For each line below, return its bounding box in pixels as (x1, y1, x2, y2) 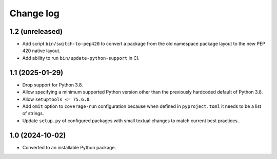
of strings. (22, 110, 44, 117)
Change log (9, 8, 60, 19)
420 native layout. (22, 48, 61, 54)
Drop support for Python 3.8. (22, 82, 83, 88)
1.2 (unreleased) (9, 27, 63, 36)
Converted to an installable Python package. (22, 144, 116, 150)
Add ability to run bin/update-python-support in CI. (22, 55, 140, 61)
